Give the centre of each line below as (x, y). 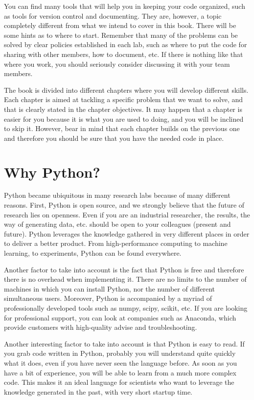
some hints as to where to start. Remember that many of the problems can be (121, 35)
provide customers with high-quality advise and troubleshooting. (101, 327)
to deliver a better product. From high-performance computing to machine (116, 243)
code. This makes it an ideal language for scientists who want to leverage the (119, 382)
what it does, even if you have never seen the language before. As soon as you (121, 362)
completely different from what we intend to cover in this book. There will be (120, 25)
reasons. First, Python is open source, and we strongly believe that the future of (124, 205)
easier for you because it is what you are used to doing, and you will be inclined (124, 119)
